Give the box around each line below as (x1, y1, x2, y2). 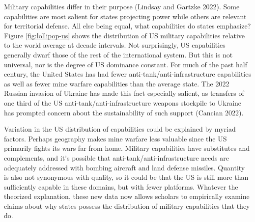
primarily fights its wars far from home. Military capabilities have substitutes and (4, 143, 250, 153)
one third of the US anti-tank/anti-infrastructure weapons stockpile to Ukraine (4, 97, 242, 108)
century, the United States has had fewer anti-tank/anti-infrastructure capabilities (4, 69, 251, 79)
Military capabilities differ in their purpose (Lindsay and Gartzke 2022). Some (4, 1, 240, 11)
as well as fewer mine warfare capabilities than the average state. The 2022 (4, 78, 229, 88)
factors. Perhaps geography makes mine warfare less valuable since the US (4, 133, 227, 143)
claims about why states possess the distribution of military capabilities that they (4, 200, 250, 211)
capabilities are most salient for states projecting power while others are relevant (4, 11, 247, 21)
